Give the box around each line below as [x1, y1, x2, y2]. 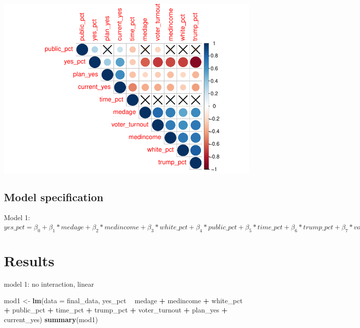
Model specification [4, 189, 104, 204]
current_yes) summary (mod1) [4, 314, 98, 325]
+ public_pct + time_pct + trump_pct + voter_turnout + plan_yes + [4, 305, 228, 315]
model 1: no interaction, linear [4, 279, 94, 289]
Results [4, 251, 54, 271]
